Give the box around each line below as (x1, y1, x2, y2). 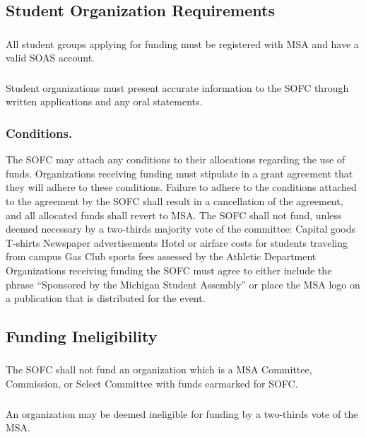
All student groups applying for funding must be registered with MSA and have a (6, 36, 359, 51)
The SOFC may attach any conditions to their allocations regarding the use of (6, 152, 346, 167)
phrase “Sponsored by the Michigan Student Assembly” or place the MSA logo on (6, 276, 360, 291)
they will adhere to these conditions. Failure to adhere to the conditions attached (6, 180, 357, 194)
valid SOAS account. (6, 50, 95, 65)
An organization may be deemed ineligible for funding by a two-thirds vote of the (6, 406, 358, 421)
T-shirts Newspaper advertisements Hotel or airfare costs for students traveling (6, 235, 348, 250)
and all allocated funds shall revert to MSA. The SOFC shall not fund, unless (6, 207, 342, 222)
